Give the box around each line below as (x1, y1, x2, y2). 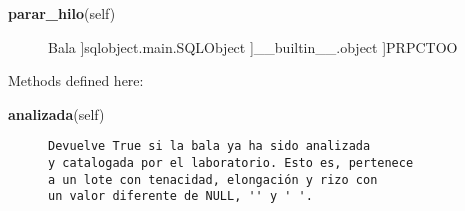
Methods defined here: (8, 70, 144, 91)
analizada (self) (8, 103, 105, 124)
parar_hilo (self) (8, 3, 116, 23)
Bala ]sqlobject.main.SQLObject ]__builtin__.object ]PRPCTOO (48, 36, 458, 57)
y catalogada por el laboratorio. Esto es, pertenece (48, 156, 414, 171)
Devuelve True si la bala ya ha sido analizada (48, 139, 371, 154)
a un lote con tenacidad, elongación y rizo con (48, 172, 378, 187)
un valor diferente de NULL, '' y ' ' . (48, 189, 313, 204)
